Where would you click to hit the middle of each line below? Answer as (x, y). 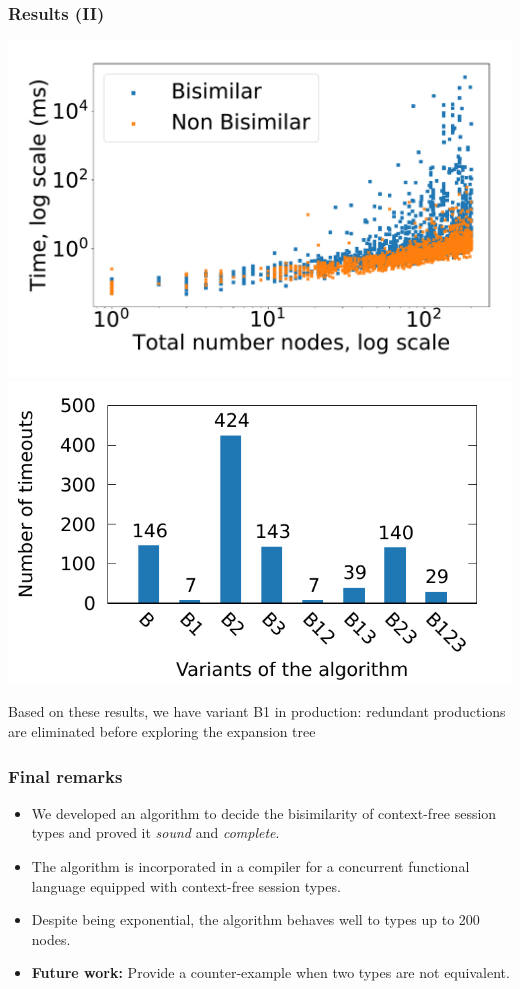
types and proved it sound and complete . (155, 832)
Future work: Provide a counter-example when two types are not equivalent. (270, 972)
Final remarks (65, 775)
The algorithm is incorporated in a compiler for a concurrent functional (250, 866)
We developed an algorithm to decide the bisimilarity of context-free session (264, 812)
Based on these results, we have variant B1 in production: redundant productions (257, 711)
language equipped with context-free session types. (186, 885)
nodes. (51, 938)
